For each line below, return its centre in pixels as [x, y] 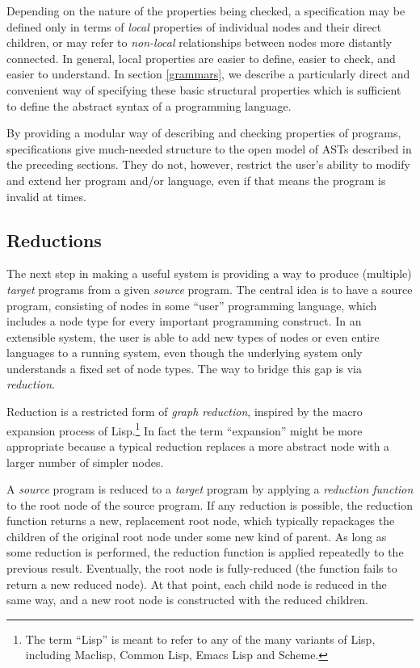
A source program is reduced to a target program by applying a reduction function [210, 489]
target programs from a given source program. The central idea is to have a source [210, 289]
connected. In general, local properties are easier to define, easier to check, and [201, 58]
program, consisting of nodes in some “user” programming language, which [192, 305]
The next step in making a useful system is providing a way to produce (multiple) [209, 273]
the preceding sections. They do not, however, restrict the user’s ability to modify [208, 164]
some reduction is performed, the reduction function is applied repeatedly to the [205, 552]
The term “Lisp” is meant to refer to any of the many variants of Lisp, [200, 639]
